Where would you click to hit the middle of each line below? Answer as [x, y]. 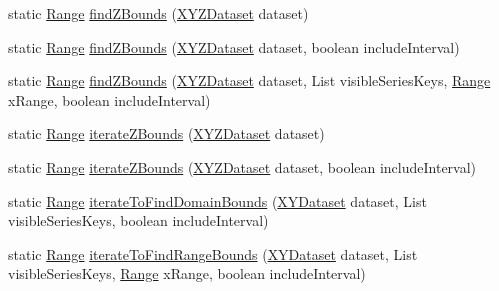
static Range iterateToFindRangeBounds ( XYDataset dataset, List [213, 253]
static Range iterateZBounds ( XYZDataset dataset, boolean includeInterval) [242, 166]
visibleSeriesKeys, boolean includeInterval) [138, 220]
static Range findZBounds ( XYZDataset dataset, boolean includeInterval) [234, 46]
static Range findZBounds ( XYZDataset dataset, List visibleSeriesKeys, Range [249, 80]
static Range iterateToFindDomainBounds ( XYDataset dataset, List [217, 200]
